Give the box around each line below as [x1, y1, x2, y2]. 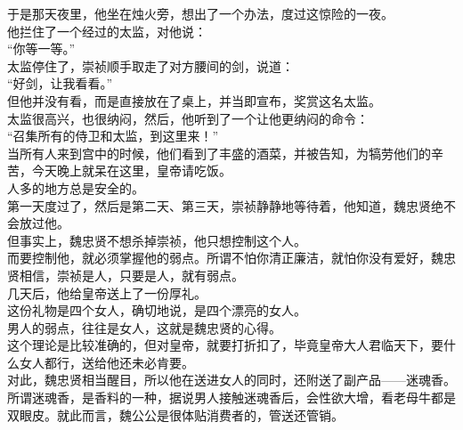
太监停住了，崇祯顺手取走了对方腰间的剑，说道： [7, 56, 294, 75]
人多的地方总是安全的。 [7, 178, 144, 197]
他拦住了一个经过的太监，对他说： [7, 21, 207, 40]
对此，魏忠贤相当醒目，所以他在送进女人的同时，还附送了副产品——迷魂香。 [7, 370, 456, 389]
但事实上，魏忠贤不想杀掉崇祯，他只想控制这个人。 [7, 231, 306, 249]
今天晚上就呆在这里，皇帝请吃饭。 [31, 161, 231, 180]
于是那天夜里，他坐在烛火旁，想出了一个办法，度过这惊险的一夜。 [7, 4, 394, 22]
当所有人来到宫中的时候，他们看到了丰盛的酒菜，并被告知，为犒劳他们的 [7, 143, 431, 162]
